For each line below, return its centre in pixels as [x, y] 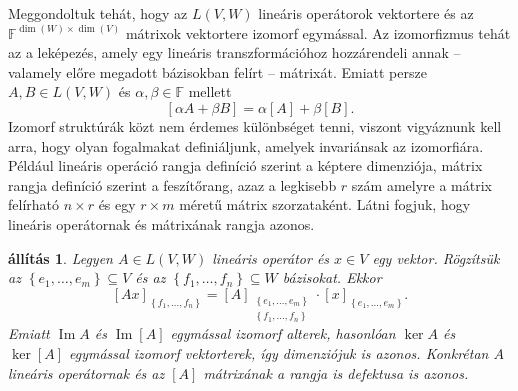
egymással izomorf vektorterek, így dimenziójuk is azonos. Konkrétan [279, 352]
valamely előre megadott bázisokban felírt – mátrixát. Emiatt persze [217, 71]
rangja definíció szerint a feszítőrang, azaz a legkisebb [172, 184]
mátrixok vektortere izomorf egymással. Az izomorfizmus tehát [318, 32]
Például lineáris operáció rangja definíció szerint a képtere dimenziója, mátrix [245, 165]
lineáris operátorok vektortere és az [366, 13]
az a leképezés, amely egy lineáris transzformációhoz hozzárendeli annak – [234, 52]
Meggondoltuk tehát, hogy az [98, 13]
